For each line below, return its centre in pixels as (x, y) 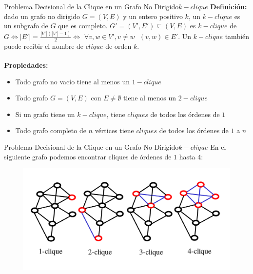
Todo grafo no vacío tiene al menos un (73, 81)
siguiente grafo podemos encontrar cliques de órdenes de (88, 156)
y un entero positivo (153, 16)
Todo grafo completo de (51, 130)
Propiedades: (26, 65)
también (237, 36)
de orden (118, 46)
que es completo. (83, 26)
